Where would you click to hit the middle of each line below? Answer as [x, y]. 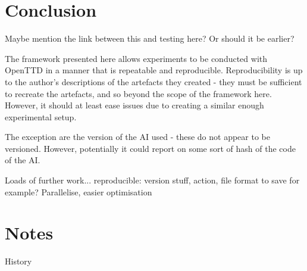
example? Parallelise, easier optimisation [79, 191]
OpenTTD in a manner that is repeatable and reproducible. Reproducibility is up [154, 70]
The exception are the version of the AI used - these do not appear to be [137, 137]
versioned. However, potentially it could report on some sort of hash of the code [150, 148]
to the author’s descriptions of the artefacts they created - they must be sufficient [153, 81]
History [18, 261]
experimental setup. [41, 116]
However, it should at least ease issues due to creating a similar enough [134, 105]
